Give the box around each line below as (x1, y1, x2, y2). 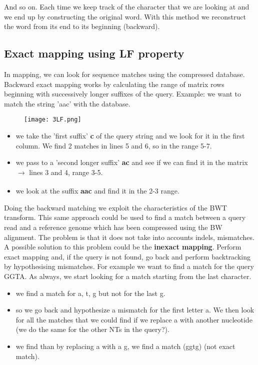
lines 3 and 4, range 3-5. (29, 166, 103, 177)
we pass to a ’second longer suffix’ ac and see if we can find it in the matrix (15, 157, 248, 167)
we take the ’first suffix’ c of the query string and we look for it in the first (15, 130, 245, 141)
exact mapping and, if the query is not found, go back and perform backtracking (4, 251, 251, 261)
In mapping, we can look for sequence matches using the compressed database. (4, 68, 245, 79)
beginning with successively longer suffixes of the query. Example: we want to (4, 88, 241, 99)
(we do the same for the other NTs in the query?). (15, 324, 169, 334)
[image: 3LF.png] (24, 116, 81, 123)
